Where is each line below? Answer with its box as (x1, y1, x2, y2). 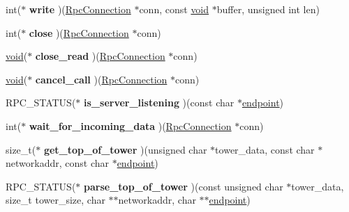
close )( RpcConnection (29, 25, 129, 40)
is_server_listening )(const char (84, 95, 235, 110)
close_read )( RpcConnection (35, 49, 165, 63)
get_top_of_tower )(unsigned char (43, 142, 207, 156)
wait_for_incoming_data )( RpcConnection (29, 118, 232, 133)
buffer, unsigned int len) (216, 2, 320, 16)
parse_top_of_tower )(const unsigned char (84, 179, 283, 193)
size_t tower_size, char (6, 193, 105, 207)
